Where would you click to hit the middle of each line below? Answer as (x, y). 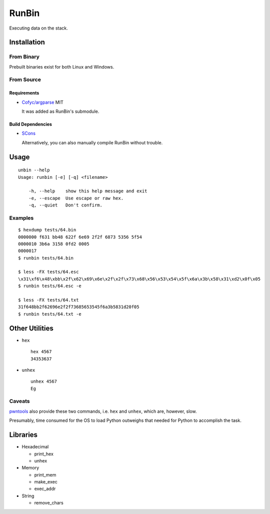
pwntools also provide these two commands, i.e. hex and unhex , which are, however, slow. (103, 411)
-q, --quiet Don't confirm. (65, 205)
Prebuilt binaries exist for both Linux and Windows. (62, 67)
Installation (27, 42)
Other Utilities (31, 328)
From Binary (24, 57)
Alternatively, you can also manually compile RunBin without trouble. (92, 142)
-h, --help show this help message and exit (88, 191)
